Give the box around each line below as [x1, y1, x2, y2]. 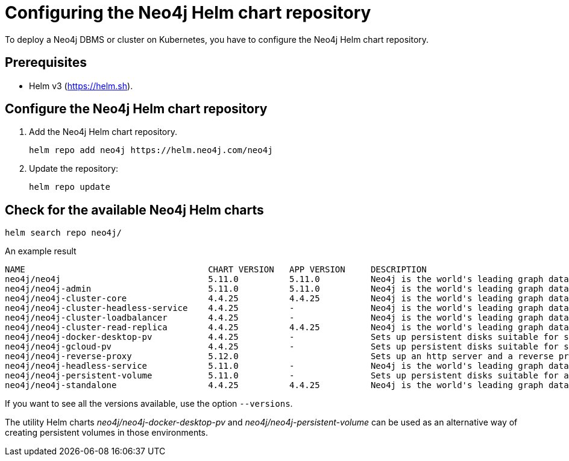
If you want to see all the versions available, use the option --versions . [5, 398, 293, 409]
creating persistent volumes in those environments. [5, 427, 209, 438]
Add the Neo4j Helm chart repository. [29, 127, 178, 137]
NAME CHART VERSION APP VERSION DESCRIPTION [5, 265, 427, 275]
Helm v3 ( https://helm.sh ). [29, 80, 133, 91]
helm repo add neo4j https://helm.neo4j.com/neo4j [29, 145, 273, 155]
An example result [5, 246, 77, 257]
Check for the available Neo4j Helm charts [5, 202, 264, 218]
